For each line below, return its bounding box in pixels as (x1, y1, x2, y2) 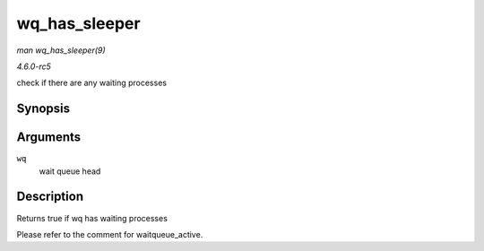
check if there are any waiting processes (16, 77, 168, 89)
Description (16, 189, 84, 204)
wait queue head (39, 166, 101, 177)
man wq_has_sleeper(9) (16, 45, 107, 56)
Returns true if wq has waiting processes (16, 212, 168, 223)
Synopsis (16, 101, 71, 117)
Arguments (16, 130, 82, 145)
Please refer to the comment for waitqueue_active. (16, 229, 203, 239)
